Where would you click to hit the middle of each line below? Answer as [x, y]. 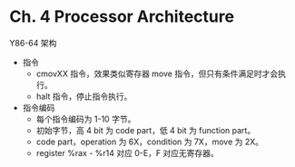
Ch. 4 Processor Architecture [122, 17]
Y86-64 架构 [33, 43]
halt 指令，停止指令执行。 [84, 96]
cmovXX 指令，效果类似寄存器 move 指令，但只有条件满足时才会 [157, 74]
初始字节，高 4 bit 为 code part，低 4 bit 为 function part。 [146, 130]
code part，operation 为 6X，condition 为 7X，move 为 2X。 [150, 142]
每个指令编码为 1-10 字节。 [86, 119]
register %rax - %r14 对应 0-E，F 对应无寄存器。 [128, 152]
